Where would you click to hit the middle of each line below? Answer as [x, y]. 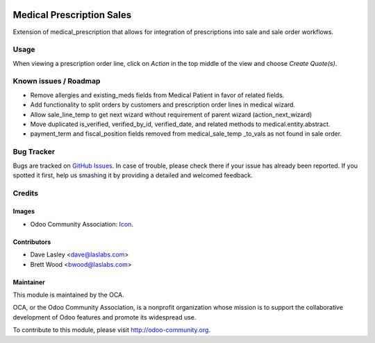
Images [24, 211]
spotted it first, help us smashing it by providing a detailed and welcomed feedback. [133, 175]
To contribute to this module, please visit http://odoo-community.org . [112, 330]
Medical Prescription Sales [72, 15]
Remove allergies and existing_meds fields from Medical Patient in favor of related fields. [157, 95]
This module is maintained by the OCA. [68, 295]
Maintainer [29, 282]
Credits [25, 193]
